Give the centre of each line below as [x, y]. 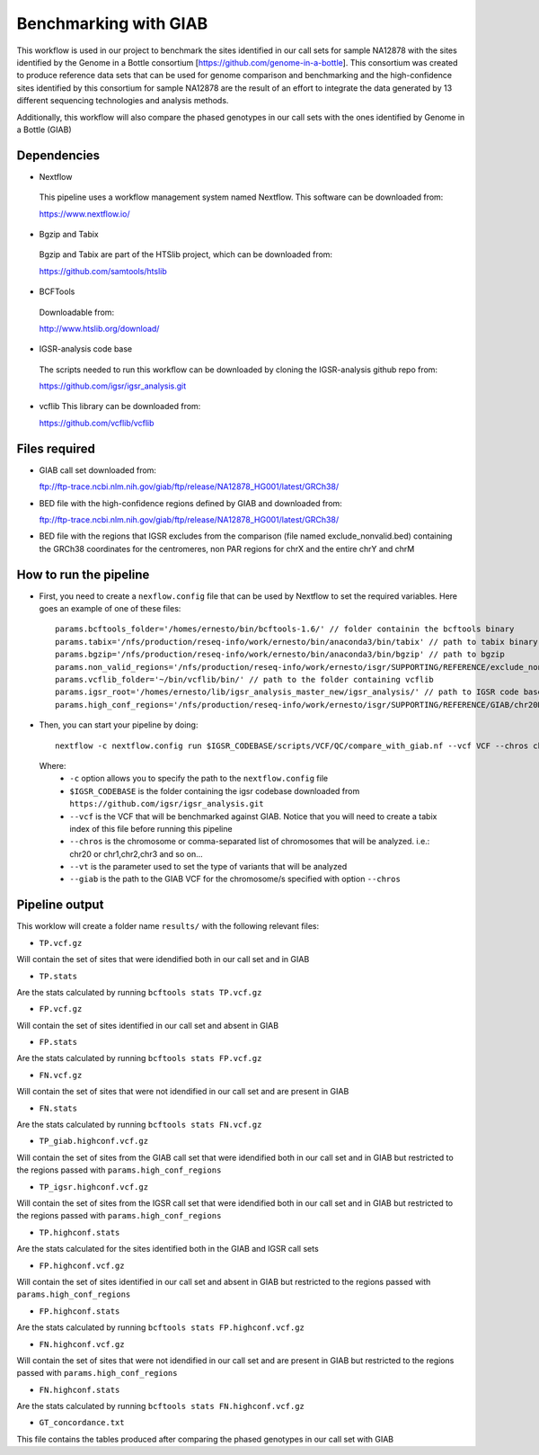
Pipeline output [60, 905]
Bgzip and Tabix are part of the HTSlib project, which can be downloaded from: [186, 254]
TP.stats [58, 976]
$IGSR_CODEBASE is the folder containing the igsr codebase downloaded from [215, 790]
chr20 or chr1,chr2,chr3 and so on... [137, 853]
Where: [53, 765]
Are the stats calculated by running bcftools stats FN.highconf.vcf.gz [160, 1406]
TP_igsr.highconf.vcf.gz [93, 1187]
